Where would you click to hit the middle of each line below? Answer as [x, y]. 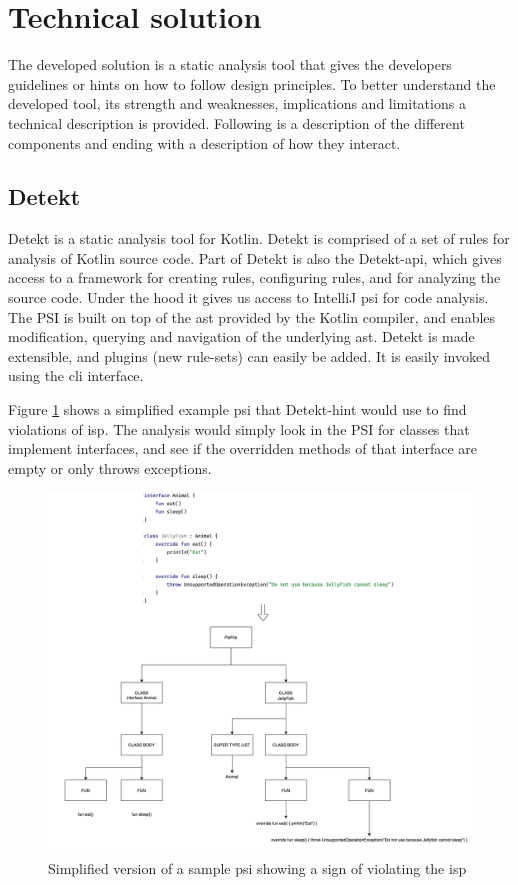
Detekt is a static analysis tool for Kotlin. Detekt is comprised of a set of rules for [259, 238]
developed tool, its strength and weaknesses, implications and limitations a [237, 103]
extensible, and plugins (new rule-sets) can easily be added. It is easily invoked [249, 355]
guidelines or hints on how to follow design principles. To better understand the [252, 83]
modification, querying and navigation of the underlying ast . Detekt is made [241, 336]
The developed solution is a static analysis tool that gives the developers [230, 64]
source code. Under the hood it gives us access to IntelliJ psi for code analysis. [248, 297]
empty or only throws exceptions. [110, 467]
